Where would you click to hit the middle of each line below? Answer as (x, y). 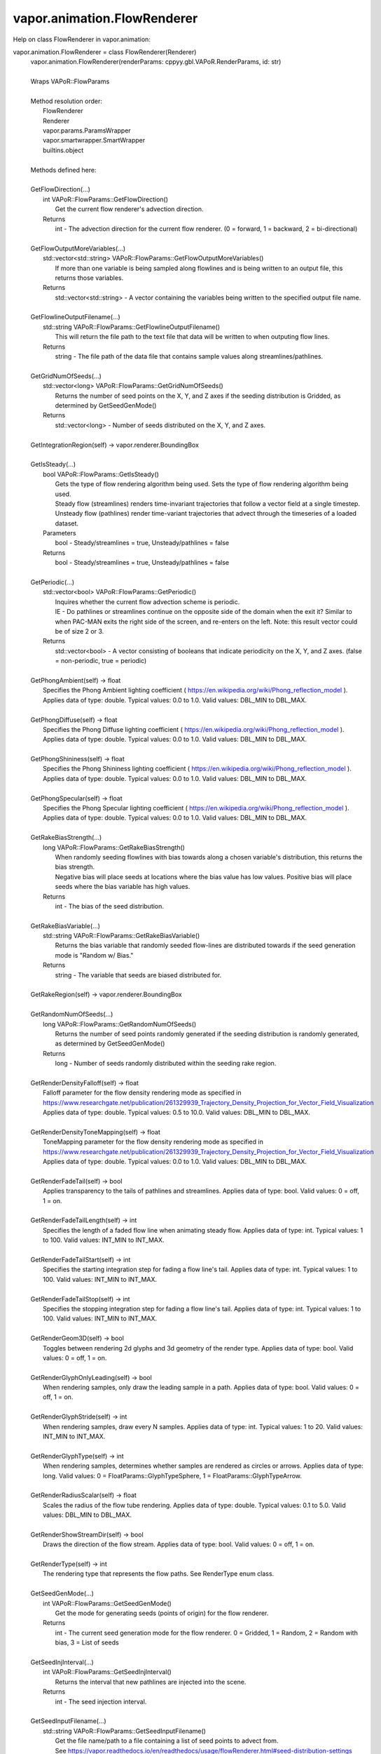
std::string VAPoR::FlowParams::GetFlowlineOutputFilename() (132, 327)
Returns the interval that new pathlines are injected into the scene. (151, 1682)
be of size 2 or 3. (79, 631)
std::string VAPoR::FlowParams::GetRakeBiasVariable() (122, 936)
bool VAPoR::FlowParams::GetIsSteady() (101, 474)
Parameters (60, 533)
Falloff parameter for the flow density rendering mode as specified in (142, 1093)
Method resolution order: (67, 101)
